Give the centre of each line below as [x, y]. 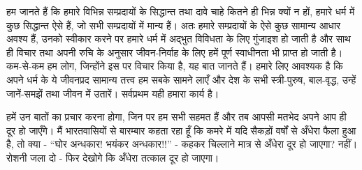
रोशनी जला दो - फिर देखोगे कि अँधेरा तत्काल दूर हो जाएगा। [113, 157]
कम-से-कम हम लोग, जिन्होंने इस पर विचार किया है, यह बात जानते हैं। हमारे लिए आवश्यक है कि [175, 66]
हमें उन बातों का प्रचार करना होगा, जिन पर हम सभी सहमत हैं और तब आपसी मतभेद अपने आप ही [176, 117]
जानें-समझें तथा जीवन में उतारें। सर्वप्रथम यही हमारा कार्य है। [113, 93]
